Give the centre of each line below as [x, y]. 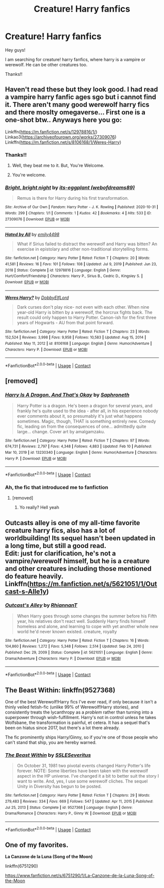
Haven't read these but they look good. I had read [82, 90]
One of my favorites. [37, 845]
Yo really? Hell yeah [39, 507]
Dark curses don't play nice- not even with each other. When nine [83, 307]
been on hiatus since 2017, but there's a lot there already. [62, 728]
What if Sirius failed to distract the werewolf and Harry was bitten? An [87, 244]
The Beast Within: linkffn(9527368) [60, 690]
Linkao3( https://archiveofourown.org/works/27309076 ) [61, 137]
